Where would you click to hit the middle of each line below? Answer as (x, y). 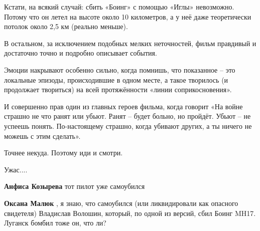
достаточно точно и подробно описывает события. (81, 53)
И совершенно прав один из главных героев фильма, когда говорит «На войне (123, 106)
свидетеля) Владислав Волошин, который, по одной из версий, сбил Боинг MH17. (130, 213)
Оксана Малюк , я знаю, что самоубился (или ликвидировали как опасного (121, 203)
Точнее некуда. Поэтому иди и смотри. (63, 153)
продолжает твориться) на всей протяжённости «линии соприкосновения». (118, 89)
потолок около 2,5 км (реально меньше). (66, 26)
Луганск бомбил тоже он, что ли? (55, 223)
